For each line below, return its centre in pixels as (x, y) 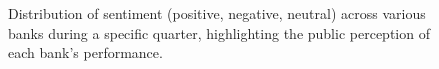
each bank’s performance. (85, 52)
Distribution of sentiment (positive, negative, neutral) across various (217, 13)
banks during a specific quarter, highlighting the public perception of (219, 32)
